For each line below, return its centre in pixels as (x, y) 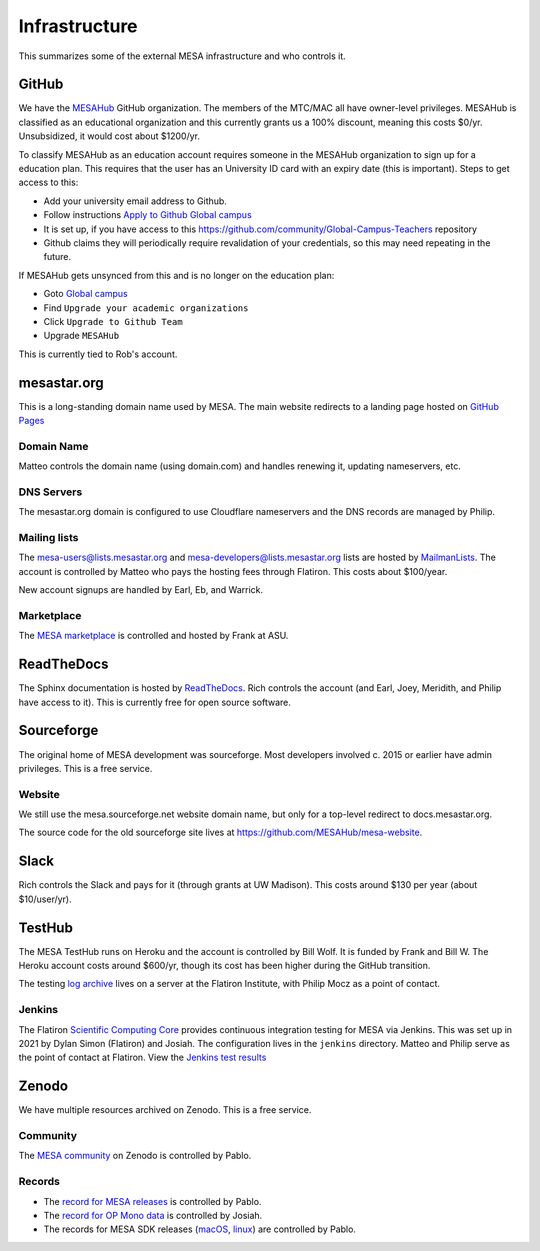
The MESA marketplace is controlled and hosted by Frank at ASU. (153, 636)
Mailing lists (48, 538)
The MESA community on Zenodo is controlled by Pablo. (135, 1156)
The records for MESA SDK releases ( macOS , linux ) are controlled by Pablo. (200, 1229)
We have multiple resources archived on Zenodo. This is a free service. (165, 1110)
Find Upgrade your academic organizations (146, 307)
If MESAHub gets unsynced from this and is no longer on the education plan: (176, 275)
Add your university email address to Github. (135, 201)
